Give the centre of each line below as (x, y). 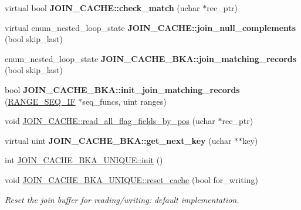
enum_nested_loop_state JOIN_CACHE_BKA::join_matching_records (151, 58)
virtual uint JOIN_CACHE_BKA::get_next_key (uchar (118, 140)
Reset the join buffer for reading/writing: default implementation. (122, 199)
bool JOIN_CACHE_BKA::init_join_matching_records (122, 89)
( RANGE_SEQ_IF (40, 101)
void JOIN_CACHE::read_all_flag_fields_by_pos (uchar (110, 121)
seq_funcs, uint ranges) (124, 101)
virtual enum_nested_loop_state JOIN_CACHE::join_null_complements (150, 27)
